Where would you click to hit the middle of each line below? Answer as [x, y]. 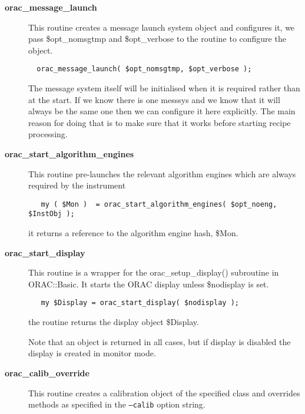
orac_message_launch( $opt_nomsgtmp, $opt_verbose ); [144, 69]
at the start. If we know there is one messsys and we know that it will [154, 99]
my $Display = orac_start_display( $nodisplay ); [140, 303]
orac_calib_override [47, 372]
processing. [48, 134]
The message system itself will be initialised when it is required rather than [164, 88]
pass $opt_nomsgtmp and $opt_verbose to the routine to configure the [157, 39]
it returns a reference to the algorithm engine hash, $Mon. [133, 233]
